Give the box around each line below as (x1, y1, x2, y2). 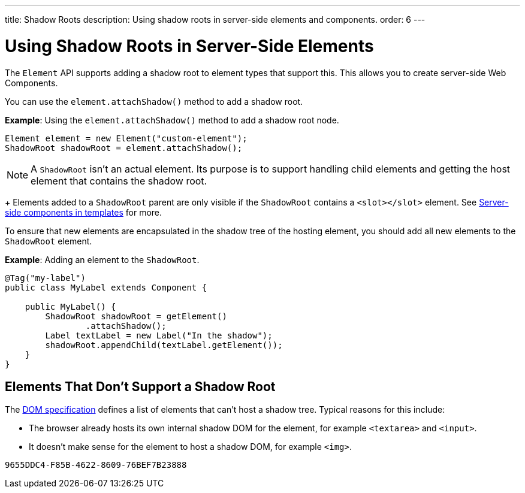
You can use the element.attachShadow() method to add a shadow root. (5, 96, 303, 107)
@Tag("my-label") (5, 273, 86, 283)
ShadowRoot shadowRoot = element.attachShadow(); (5, 143, 243, 153)
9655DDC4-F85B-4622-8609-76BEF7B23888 (5, 460, 187, 470)
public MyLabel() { (25, 301, 116, 311)
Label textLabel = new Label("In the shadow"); (45, 330, 273, 340)
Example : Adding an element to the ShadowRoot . (5, 254, 200, 265)
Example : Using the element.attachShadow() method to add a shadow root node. (5, 114, 339, 125)
